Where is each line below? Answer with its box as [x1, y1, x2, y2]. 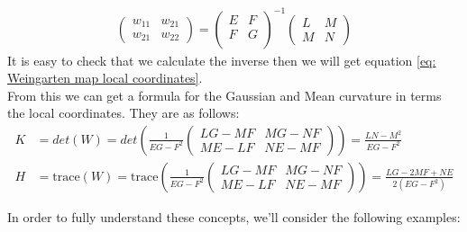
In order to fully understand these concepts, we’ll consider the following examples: [7, 207, 461, 226]
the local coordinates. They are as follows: [7, 103, 240, 122]
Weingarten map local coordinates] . [7, 68, 203, 87]
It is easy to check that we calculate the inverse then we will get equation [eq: [7, 50, 436, 69]
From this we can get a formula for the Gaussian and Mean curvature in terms [7, 85, 442, 104]
